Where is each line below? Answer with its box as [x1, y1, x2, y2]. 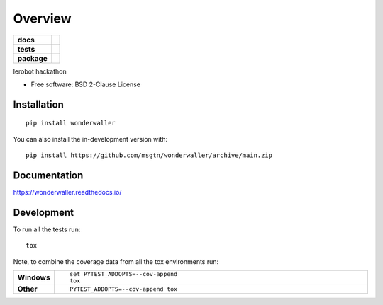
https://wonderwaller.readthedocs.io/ [13, 188, 122, 197]
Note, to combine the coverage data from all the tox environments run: [13, 257, 219, 265]
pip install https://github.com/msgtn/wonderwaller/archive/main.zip [26, 151, 273, 159]
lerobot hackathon [13, 67, 67, 76]
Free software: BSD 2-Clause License [30, 80, 141, 88]
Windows [17, 272, 50, 282]
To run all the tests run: [13, 225, 81, 234]
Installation [13, 98, 64, 110]
